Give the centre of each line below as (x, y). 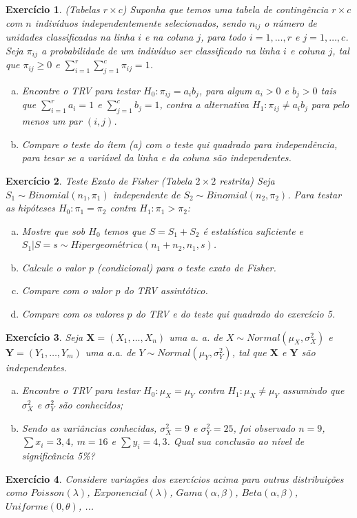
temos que (125, 230)
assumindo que (313, 390)
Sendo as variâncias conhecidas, (89, 427)
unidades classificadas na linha (70, 37)
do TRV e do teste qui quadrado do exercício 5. (235, 314)
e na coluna (169, 37)
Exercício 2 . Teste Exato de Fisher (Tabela (99, 180)
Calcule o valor (53, 267)
